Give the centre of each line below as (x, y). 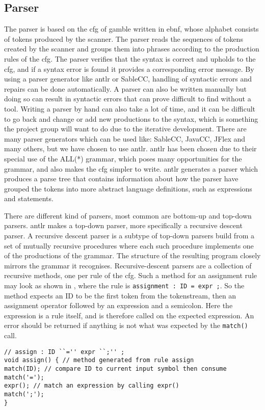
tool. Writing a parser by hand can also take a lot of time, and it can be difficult (130, 108)
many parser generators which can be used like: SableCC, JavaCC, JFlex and (125, 138)
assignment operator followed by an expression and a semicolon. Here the (118, 305)
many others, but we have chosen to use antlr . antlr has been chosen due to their (130, 148)
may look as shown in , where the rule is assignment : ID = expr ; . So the (124, 285)
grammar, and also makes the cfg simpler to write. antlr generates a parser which (131, 168)
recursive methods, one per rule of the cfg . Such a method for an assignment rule (130, 275)
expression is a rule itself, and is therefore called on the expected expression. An (129, 315)
